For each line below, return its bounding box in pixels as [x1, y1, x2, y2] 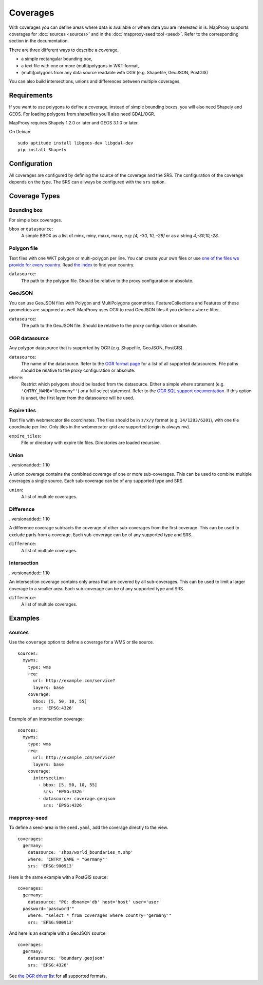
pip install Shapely [18, 147, 67, 153]
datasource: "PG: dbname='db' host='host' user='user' [27, 899, 162, 905]
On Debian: [9, 129, 32, 135]
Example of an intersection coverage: [9, 716, 84, 722]
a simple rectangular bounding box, [21, 56, 93, 62]
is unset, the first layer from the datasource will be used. [21, 395, 134, 401]
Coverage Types [9, 192, 60, 200]
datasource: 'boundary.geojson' [27, 955, 105, 961]
